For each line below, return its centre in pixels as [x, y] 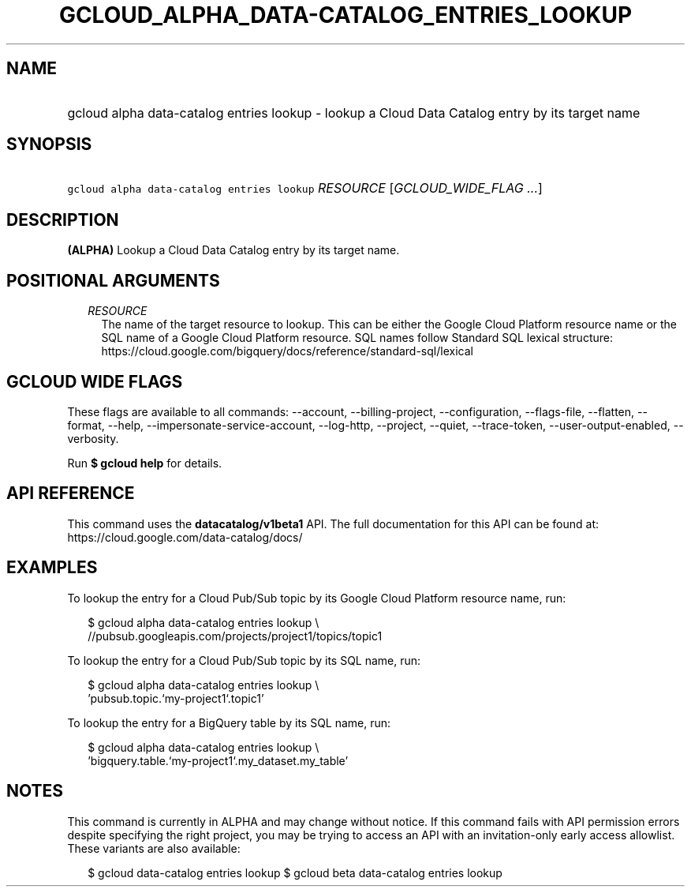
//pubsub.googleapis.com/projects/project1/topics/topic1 [235, 636]
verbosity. [93, 438]
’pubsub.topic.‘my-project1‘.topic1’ [176, 698]
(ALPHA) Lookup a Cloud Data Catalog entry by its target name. [233, 250]
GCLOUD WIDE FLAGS [95, 381]
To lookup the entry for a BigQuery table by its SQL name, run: [229, 722]
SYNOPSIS [49, 144]
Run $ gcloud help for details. [145, 463]
